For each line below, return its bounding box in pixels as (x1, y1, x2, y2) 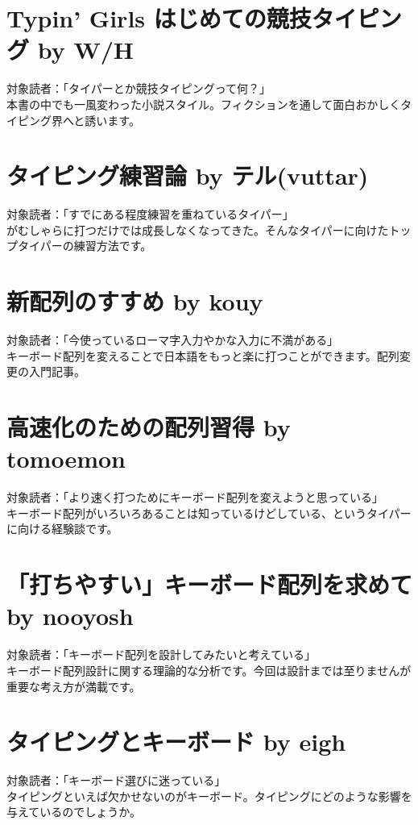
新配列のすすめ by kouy (6, 285, 263, 318)
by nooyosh (6, 599, 134, 632)
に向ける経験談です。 (6, 520, 118, 537)
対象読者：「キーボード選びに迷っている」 (6, 772, 226, 789)
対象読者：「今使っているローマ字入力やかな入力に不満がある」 (6, 331, 339, 348)
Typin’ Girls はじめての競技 (6, 2, 312, 35)
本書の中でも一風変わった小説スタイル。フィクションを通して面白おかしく (6, 95, 401, 112)
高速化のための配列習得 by (6, 410, 291, 444)
